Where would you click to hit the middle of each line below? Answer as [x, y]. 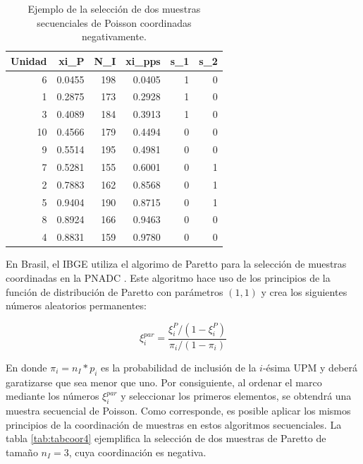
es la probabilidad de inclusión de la [179, 367]
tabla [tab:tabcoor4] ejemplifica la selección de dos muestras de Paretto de [166, 438]
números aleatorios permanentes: [76, 305]
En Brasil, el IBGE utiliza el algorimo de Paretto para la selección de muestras [176, 264]
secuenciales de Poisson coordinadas [114, 22]
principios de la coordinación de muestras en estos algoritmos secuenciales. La [174, 424]
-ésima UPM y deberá [310, 367]
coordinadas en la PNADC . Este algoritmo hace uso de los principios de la [168, 277]
